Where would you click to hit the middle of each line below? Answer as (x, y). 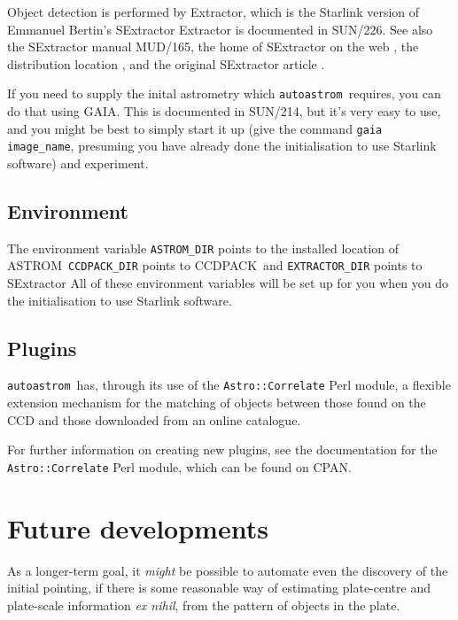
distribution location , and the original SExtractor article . (166, 63)
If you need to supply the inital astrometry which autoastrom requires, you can (224, 93)
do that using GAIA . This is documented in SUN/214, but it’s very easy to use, (224, 111)
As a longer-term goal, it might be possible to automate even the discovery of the (228, 570)
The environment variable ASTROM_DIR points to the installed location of (203, 248)
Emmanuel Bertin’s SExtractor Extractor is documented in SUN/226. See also (220, 29)
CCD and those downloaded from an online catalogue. (154, 419)
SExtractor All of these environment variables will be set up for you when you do (228, 283)
